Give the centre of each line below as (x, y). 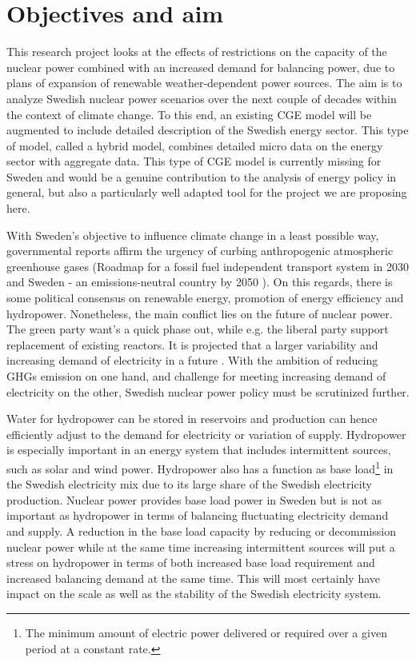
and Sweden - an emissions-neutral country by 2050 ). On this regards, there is (200, 282)
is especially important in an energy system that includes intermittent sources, (199, 450)
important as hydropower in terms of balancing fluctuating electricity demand (198, 515)
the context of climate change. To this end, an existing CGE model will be (189, 114)
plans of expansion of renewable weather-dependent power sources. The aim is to (204, 83)
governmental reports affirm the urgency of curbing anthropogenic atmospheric (200, 251)
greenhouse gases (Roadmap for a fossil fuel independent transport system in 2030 (208, 266)
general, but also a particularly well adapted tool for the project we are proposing (207, 192)
